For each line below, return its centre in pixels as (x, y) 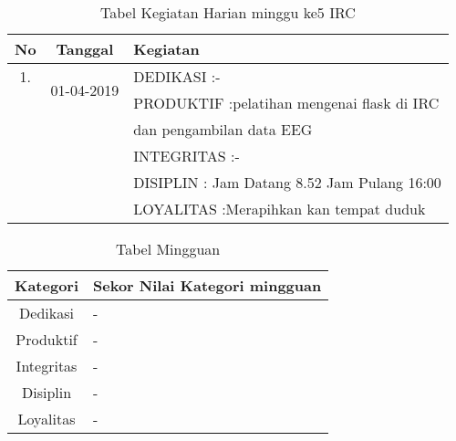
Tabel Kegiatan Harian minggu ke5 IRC (228, 12)
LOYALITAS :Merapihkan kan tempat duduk (280, 209)
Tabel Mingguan (168, 249)
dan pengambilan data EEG (223, 129)
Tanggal (85, 49)
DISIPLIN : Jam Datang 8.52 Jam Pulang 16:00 (287, 182)
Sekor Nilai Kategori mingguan (207, 285)
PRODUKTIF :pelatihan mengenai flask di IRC (286, 103)
